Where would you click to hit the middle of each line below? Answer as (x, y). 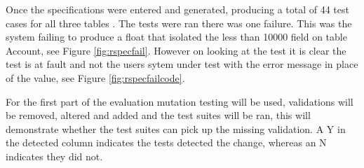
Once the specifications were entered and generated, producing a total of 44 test (177, 9)
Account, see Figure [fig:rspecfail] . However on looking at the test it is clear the (176, 50)
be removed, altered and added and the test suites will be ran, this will (158, 115)
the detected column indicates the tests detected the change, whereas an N (166, 142)
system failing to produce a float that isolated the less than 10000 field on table (176, 37)
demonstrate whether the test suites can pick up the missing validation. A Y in (176, 128)
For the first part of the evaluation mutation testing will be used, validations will (180, 101)
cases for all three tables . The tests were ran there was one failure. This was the (179, 23)
